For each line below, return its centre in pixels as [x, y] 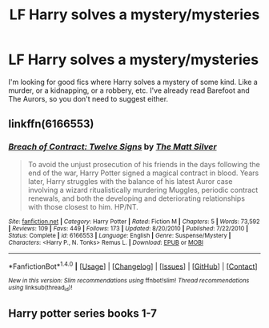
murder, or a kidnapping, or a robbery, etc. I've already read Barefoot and [129, 90]
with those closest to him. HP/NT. [83, 206]
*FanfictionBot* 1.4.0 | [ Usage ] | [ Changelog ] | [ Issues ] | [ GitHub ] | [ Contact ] [133, 266]
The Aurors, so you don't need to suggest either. [88, 98]
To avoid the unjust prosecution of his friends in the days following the [144, 164]
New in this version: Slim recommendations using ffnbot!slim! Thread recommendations [129, 281]
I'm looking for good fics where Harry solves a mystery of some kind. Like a [133, 82]
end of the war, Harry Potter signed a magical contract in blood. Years [143, 173]
